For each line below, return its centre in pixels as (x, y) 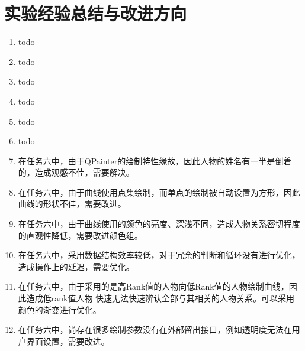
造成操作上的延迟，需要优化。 (76, 266)
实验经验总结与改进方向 (96, 13)
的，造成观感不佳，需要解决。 (76, 172)
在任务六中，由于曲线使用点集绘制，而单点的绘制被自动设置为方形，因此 (159, 192)
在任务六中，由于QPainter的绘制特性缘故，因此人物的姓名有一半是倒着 (155, 160)
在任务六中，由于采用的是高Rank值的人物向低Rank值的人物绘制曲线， (153, 286)
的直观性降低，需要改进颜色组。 (80, 235)
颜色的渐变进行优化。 (60, 309)
